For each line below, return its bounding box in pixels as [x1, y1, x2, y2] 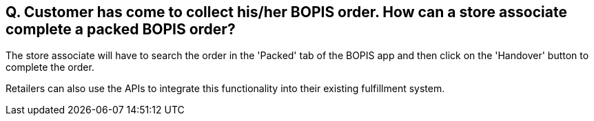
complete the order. [6, 61, 94, 74]
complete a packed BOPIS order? [6, 21, 236, 38]
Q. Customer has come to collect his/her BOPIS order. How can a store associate [6, 3, 567, 21]
